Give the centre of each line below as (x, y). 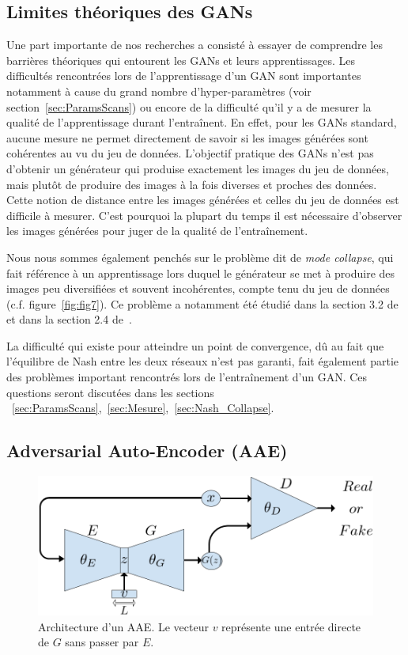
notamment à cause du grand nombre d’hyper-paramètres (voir (159, 91)
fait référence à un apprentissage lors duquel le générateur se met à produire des (201, 273)
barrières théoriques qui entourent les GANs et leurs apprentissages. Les (181, 60)
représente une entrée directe (291, 626)
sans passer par (102, 642)
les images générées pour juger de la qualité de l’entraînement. (157, 231)
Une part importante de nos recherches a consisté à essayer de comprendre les (195, 45)
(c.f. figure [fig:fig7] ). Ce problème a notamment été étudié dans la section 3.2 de (202, 303)
